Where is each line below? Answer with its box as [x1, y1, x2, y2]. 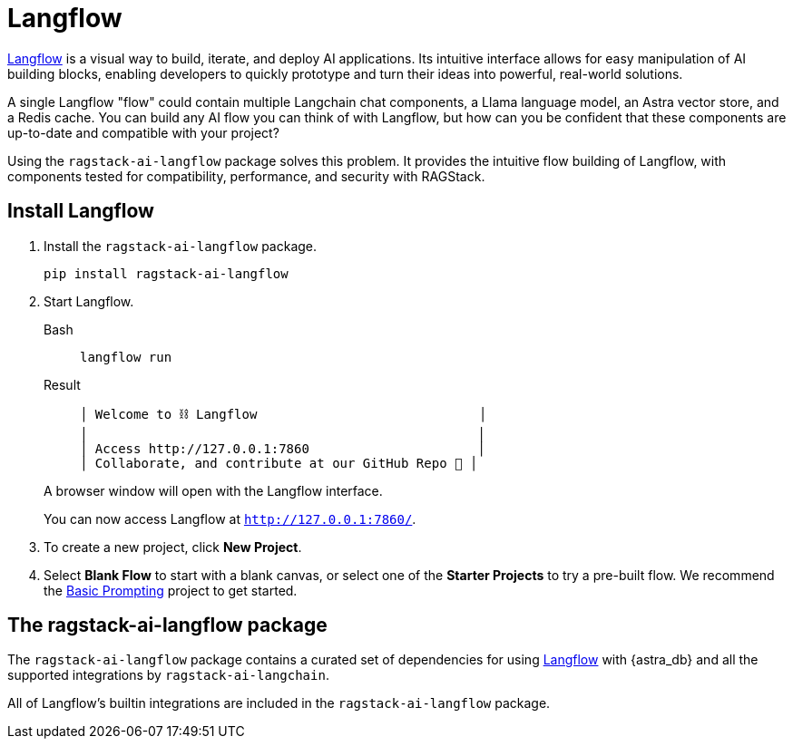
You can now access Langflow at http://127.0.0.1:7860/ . [44, 510, 416, 527]
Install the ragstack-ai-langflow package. [44, 237, 318, 254]
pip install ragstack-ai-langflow [44, 266, 289, 281]
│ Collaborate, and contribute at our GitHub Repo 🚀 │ [80, 455, 478, 470]
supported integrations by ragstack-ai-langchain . [7, 667, 329, 683]
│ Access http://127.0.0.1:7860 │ [80, 441, 485, 456]
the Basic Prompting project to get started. [44, 582, 298, 598]
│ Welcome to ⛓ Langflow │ [80, 406, 487, 421]
